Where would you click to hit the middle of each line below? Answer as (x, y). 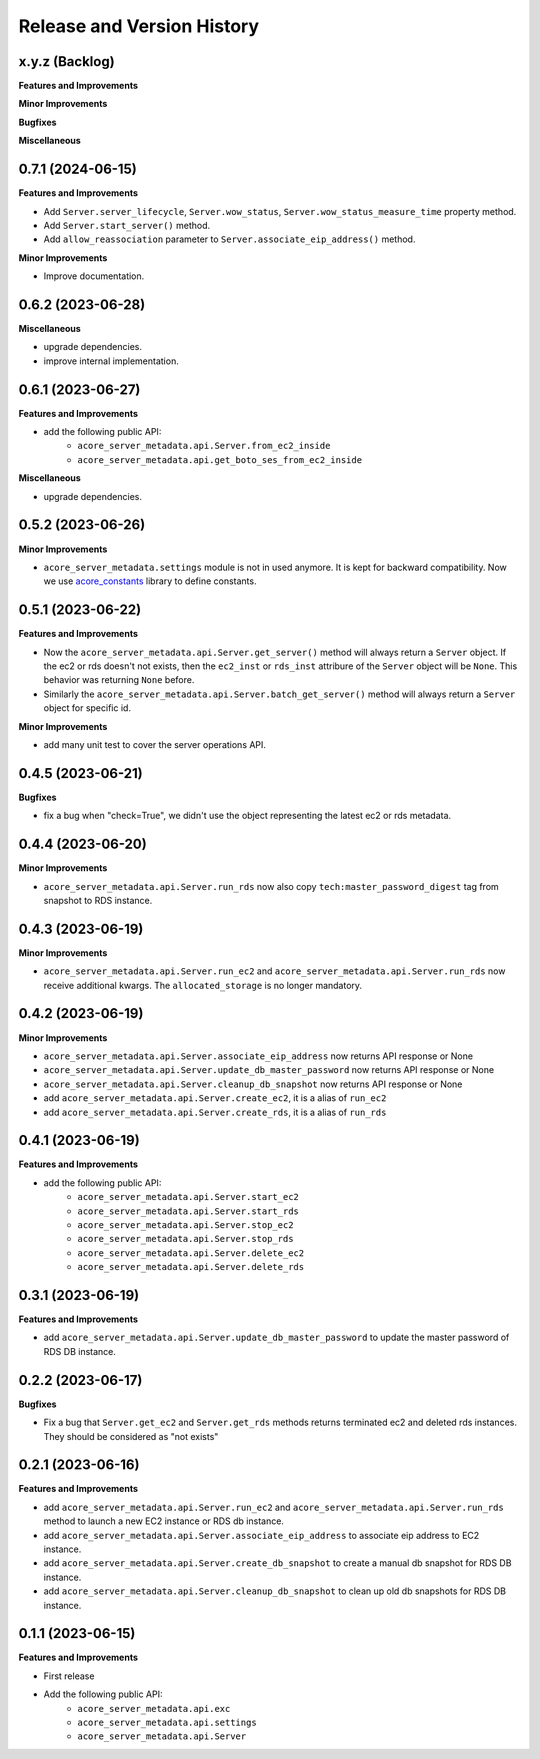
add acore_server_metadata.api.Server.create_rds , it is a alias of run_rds (215, 1112)
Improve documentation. (94, 276)
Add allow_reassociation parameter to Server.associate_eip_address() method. (229, 239)
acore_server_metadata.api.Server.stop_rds (185, 1239)
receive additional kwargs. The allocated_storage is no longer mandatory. (203, 985)
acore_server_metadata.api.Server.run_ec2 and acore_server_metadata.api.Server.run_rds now (274, 971)
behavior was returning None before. (119, 680)
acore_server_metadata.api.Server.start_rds (188, 1211)
